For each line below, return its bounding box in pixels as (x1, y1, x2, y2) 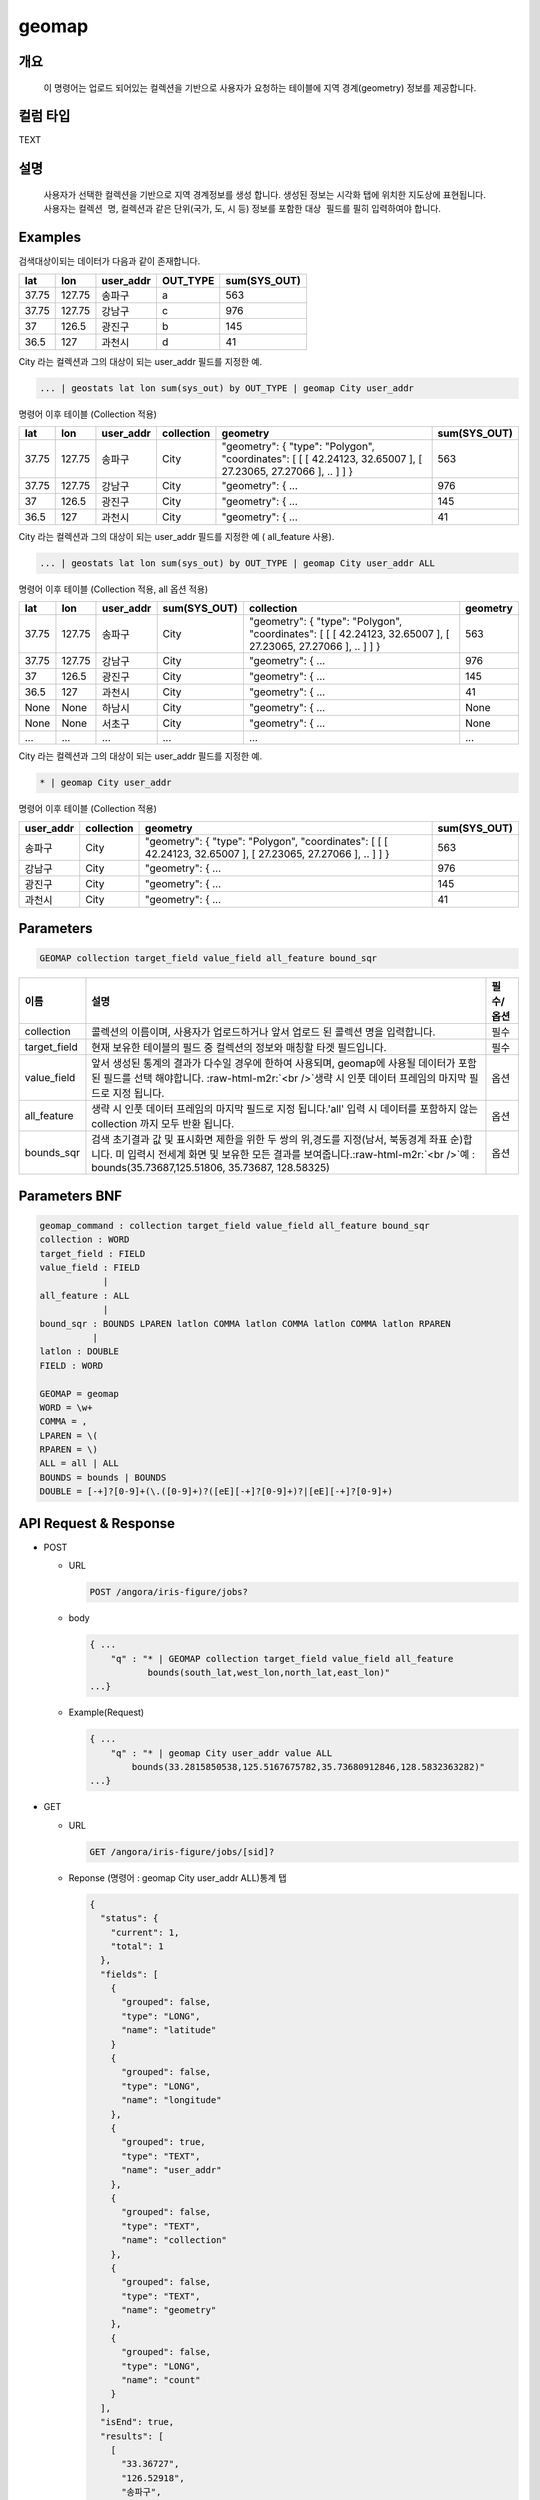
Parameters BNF (18, 1187, 123, 1204)
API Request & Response (18, 1515, 175, 1532)
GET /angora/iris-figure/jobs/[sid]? (89, 1846, 275, 1857)
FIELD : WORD (39, 1360, 104, 1371)
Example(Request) (68, 1706, 145, 1719)
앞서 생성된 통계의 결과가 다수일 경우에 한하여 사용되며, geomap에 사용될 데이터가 (91, 1056, 456, 1070)
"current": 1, (110, 1926, 180, 1938)
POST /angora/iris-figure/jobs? (89, 1586, 249, 1598)
